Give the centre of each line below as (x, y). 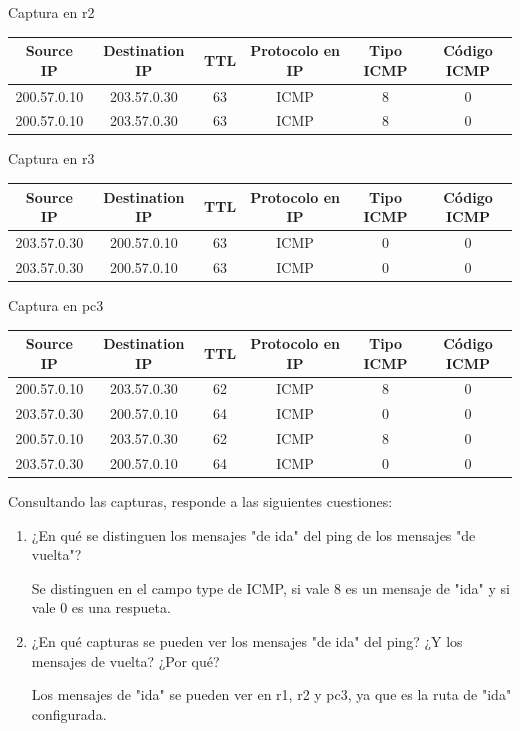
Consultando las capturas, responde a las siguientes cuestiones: (200, 501)
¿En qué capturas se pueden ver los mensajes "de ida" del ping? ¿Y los (247, 641)
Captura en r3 (51, 158)
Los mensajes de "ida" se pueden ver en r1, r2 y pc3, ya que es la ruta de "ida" (271, 694)
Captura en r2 (51, 12)
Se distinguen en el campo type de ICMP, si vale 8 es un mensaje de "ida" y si (270, 587)
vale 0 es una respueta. (101, 607)
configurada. (69, 713)
